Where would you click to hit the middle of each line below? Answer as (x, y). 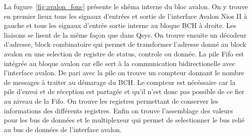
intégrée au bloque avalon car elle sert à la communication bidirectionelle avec (120, 63)
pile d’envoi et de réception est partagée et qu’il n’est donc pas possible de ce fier (124, 91)
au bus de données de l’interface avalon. (63, 129)
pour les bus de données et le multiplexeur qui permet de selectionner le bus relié (124, 120)
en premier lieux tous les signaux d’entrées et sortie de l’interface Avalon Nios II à (126, 16)
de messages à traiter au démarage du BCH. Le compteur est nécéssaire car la (120, 82)
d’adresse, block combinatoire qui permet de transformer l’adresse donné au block (125, 44)
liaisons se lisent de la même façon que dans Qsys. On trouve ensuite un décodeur (125, 34)
